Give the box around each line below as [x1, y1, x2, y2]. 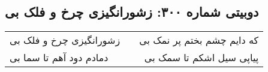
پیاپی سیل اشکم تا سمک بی [144, 50, 259, 65]
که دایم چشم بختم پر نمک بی [139, 33, 259, 47]
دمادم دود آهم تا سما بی [10, 50, 109, 65]
